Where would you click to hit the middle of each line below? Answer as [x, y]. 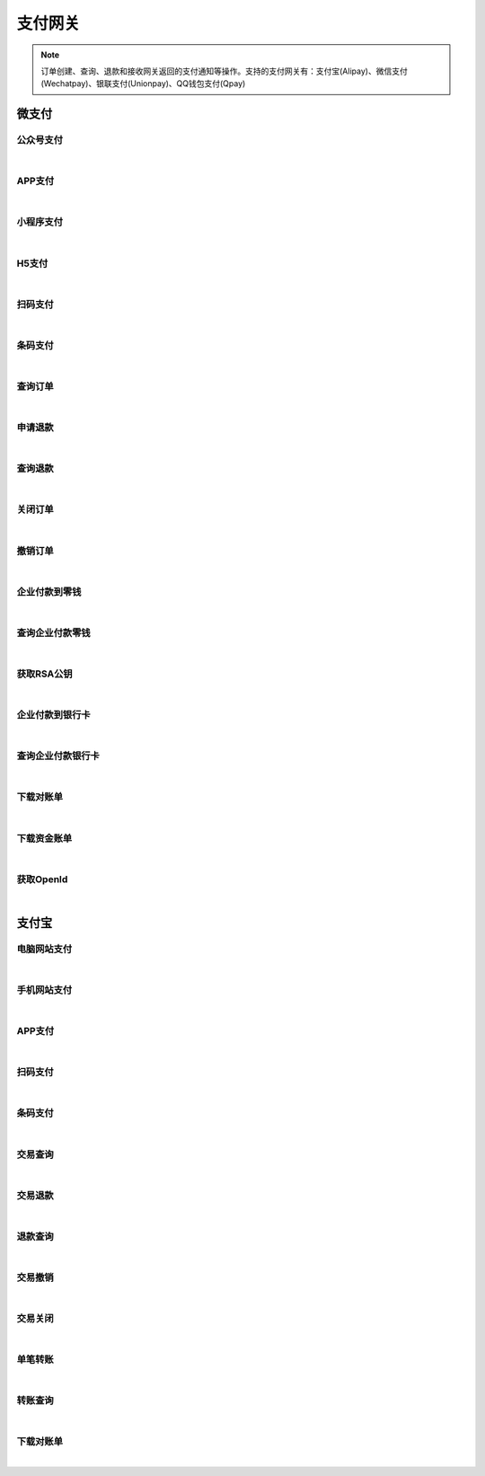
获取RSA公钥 [44, 674]
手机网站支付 [44, 990]
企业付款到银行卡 [53, 715]
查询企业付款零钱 [53, 632]
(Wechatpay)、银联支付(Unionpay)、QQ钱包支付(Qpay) [143, 84]
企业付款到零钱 [49, 591]
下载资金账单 [44, 838]
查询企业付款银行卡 [58, 756]
